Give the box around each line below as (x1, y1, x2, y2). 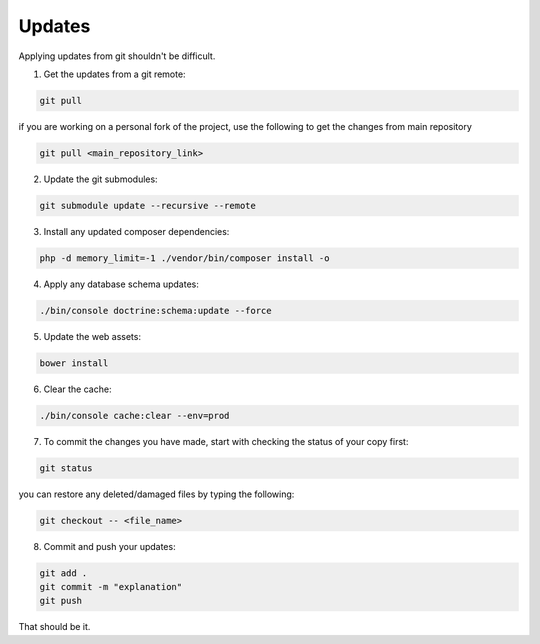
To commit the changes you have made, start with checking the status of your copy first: (43, 435, 409, 447)
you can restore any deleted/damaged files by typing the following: (18, 488, 295, 500)
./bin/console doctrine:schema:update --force (39, 305, 272, 316)
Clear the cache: (43, 383, 112, 395)
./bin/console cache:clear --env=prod (39, 410, 230, 421)
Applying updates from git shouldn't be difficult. (18, 50, 216, 62)
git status (39, 462, 93, 474)
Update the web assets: (43, 330, 142, 342)
